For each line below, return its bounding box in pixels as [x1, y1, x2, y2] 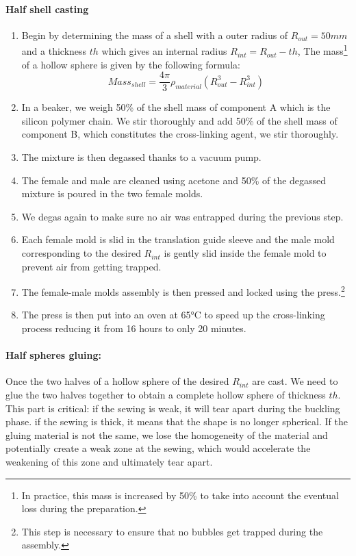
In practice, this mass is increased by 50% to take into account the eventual [21, 488, 339, 502]
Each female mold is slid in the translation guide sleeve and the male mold [21, 232, 335, 247]
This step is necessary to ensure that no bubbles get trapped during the [21, 524, 323, 538]
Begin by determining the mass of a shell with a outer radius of [21, 27, 288, 42]
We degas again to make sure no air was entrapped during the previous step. [21, 209, 344, 223]
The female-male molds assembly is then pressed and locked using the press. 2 [21, 283, 345, 299]
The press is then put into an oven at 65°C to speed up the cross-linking [21, 307, 325, 322]
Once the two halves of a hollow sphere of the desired [5, 374, 229, 388]
